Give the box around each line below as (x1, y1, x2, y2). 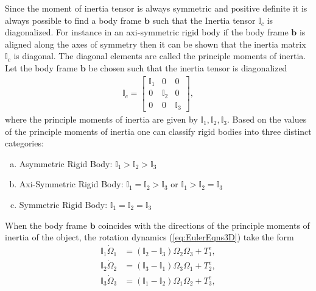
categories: (5, 137, 44, 149)
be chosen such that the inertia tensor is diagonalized (88, 61, 287, 74)
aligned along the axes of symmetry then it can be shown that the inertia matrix (5, 37, 306, 50)
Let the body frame (5, 61, 78, 74)
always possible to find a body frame (5, 13, 142, 26)
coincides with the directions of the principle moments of (98, 218, 310, 231)
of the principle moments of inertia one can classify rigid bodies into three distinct (5, 124, 312, 137)
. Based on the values (227, 113, 307, 126)
